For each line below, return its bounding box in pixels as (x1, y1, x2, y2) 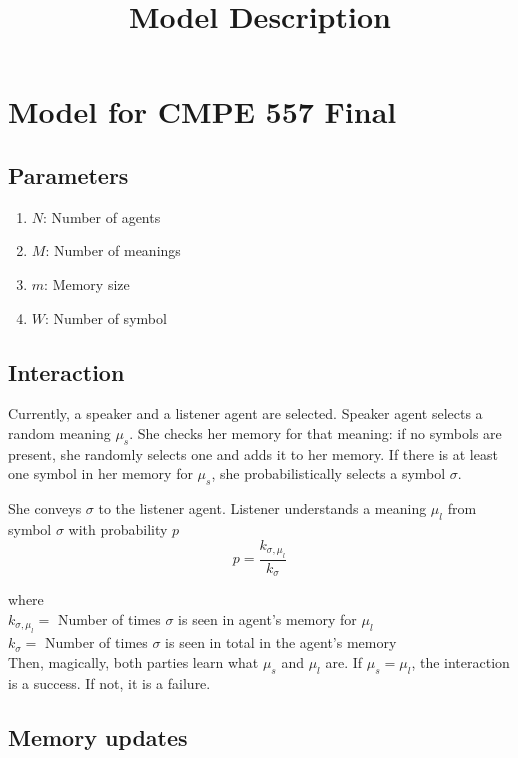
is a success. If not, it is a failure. (8, 672, 211, 693)
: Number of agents (43, 206, 161, 227)
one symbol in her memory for (8, 463, 193, 484)
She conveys (8, 498, 82, 519)
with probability (68, 518, 168, 539)
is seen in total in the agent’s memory (165, 632, 397, 653)
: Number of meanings (45, 240, 181, 261)
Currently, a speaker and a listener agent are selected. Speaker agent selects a (8, 403, 483, 424)
